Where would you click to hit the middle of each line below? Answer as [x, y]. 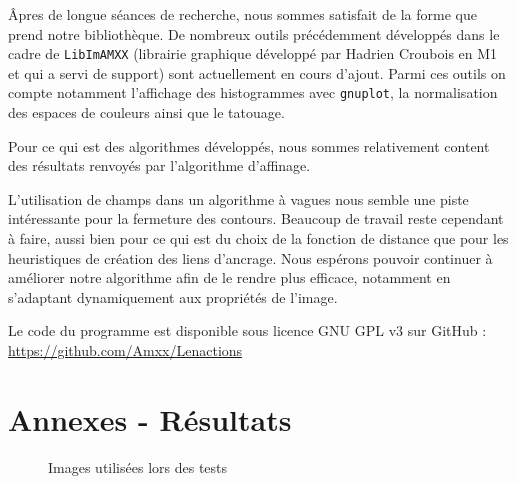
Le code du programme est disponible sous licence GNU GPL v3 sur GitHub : [247, 330]
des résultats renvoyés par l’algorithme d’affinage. [159, 165]
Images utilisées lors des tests [138, 466]
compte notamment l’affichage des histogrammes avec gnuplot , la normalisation [253, 92]
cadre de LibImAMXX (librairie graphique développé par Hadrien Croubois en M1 [253, 53]
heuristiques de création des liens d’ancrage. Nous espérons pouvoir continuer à [250, 257]
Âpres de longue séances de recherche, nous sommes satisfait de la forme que [242, 14]
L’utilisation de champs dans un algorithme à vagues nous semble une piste [238, 198]
